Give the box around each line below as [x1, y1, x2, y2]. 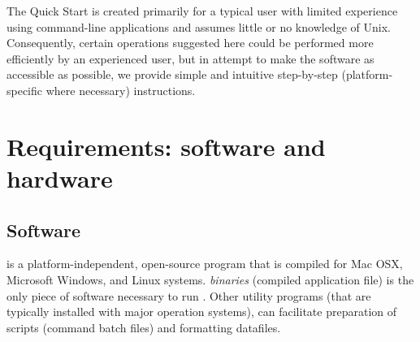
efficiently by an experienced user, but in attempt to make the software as [6, 50, 375, 67]
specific [6, 81, 43, 98]
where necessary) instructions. [45, 81, 196, 98]
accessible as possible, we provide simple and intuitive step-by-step [6, 66, 338, 83]
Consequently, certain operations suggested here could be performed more [6, 34, 374, 51]
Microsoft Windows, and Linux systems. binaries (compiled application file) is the [6, 271, 414, 288]
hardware [6, 161, 113, 194]
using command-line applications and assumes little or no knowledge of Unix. [6, 18, 391, 35]
